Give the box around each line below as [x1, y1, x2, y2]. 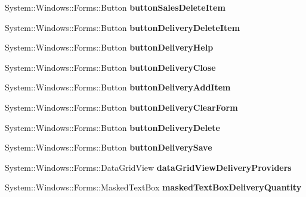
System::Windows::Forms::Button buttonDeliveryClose [5, 61, 216, 73]
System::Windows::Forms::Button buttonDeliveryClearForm [5, 101, 238, 113]
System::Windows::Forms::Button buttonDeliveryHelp [5, 41, 214, 54]
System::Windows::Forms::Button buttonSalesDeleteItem [5, 1, 225, 13]
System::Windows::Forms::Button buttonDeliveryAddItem [5, 81, 231, 93]
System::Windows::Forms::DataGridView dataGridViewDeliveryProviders [5, 161, 292, 173]
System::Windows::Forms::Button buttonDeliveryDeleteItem [5, 21, 240, 33]
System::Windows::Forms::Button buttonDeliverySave [5, 141, 212, 154]
